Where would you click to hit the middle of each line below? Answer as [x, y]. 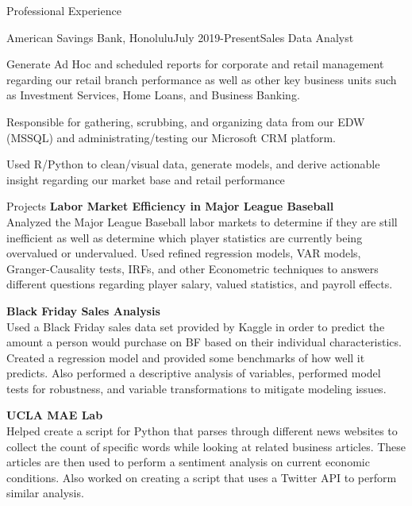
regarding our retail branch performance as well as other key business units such [202, 79]
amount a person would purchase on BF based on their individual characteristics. [204, 342]
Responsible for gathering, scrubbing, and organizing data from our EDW [186, 121]
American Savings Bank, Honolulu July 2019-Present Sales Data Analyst [180, 37]
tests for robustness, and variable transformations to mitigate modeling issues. [196, 388]
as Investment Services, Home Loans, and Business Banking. [153, 95]
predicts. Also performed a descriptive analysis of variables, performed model [194, 373]
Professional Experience [64, 10]
